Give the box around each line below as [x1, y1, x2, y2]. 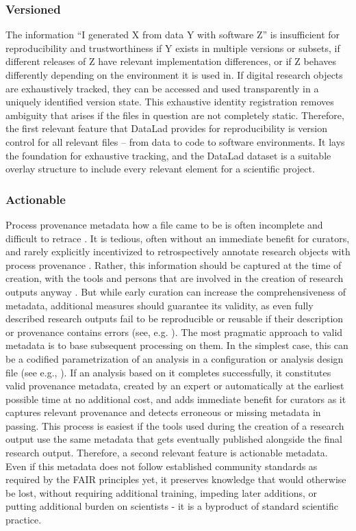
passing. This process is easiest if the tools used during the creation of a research [5, 418, 344, 432]
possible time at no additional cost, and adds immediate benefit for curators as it [5, 391, 346, 406]
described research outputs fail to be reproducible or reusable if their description [5, 311, 344, 326]
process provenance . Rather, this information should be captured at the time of [5, 257, 342, 272]
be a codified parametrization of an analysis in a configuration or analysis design [5, 351, 344, 365]
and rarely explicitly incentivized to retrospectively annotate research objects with [5, 244, 351, 259]
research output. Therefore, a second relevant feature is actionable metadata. [5, 445, 328, 460]
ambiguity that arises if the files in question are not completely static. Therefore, [5, 107, 344, 122]
